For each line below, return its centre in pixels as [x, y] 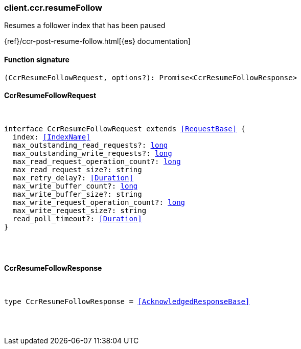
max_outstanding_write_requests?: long [92, 153]
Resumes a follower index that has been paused [85, 26]
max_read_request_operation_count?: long [97, 161]
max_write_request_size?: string [79, 210]
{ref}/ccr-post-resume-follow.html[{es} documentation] [97, 41]
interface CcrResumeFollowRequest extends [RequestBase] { [125, 129]
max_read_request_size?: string [77, 169]
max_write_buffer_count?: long [75, 186]
